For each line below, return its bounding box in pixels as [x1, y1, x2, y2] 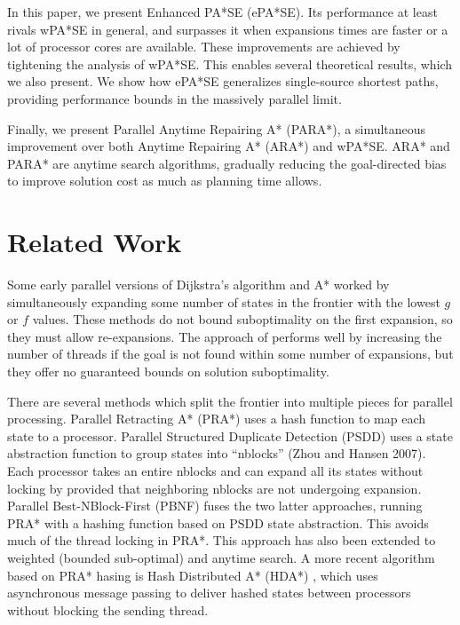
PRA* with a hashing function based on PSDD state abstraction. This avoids [7, 513, 429, 532]
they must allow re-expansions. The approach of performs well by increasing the [7, 327, 442, 345]
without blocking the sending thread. [7, 600, 209, 619]
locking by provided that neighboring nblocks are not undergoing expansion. [7, 479, 422, 497]
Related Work [7, 224, 182, 260]
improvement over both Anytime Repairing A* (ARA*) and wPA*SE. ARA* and [7, 137, 450, 155]
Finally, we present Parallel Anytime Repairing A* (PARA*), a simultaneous [7, 119, 426, 138]
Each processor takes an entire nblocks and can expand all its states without [7, 462, 424, 479]
